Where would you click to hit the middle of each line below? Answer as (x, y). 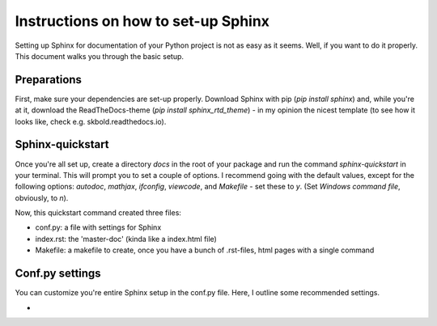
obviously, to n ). (42, 197)
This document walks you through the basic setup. (100, 56)
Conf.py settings (58, 274)
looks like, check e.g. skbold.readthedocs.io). (91, 121)
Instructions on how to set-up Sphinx (142, 21)
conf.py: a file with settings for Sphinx (98, 227)
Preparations (49, 80)
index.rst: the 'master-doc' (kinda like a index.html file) (126, 239)
